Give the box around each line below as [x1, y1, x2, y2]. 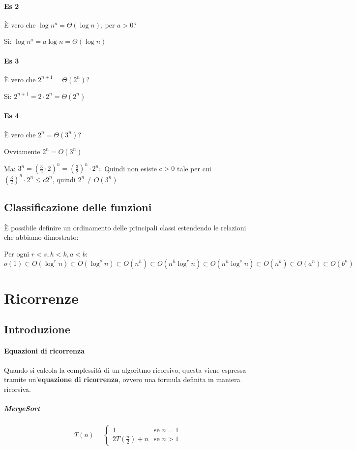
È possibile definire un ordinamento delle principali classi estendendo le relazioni [4, 222, 246, 232]
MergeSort [4, 403, 40, 413]
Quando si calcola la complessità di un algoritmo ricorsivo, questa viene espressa [4, 364, 246, 375]
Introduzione [4, 321, 70, 337]
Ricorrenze [4, 288, 79, 308]
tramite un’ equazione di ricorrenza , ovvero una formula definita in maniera [4, 374, 240, 385]
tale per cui [177, 163, 211, 173]
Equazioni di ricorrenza [4, 346, 85, 356]
